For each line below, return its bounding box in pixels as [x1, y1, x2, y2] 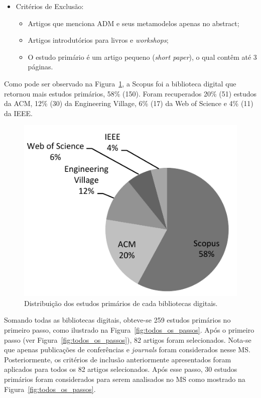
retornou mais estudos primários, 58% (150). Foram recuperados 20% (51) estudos [4, 88, 257, 98]
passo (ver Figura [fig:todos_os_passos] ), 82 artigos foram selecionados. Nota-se [4, 334, 251, 345]
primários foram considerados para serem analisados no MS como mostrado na [4, 373, 245, 384]
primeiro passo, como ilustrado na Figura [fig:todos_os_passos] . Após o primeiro [4, 325, 254, 335]
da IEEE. [4, 108, 33, 118]
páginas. [28, 61, 53, 72]
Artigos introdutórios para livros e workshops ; [28, 35, 169, 45]
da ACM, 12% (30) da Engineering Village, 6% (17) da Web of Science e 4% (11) [4, 98, 253, 109]
